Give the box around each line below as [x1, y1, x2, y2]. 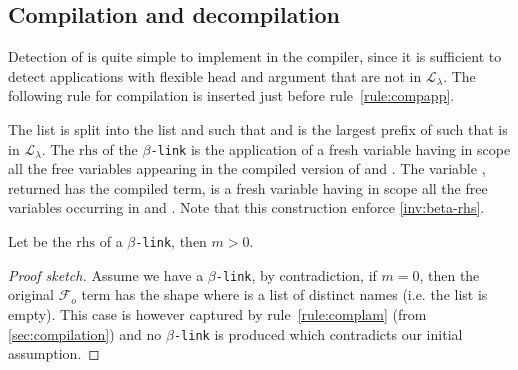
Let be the [8, 231, 72, 252]
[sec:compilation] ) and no [8, 323, 162, 344]
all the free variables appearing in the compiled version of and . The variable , [8, 158, 486, 179]
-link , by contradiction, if [215, 264, 377, 285]
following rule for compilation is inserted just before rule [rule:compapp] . [8, 85, 455, 106]
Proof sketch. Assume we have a [8, 264, 204, 285]
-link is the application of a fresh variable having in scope [150, 138, 511, 159]
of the [102, 138, 138, 159]
